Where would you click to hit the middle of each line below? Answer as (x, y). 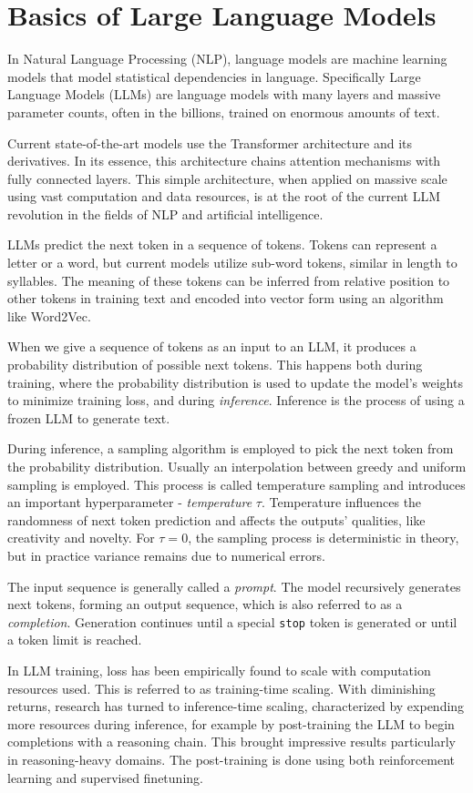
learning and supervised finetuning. (105, 777)
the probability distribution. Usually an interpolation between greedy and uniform (237, 466)
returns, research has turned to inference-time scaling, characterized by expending (236, 706)
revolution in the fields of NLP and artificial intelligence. (165, 213)
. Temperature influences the (341, 502)
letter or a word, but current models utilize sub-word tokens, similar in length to (232, 263)
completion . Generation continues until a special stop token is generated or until (232, 621)
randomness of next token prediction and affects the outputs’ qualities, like (216, 519)
